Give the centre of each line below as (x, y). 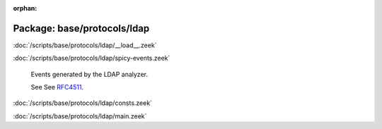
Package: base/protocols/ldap (81, 28)
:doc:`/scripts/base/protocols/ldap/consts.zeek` (82, 103)
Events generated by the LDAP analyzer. (89, 74)
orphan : (25, 8)
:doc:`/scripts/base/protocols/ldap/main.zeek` (80, 116)
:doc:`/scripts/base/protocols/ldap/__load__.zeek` (85, 45)
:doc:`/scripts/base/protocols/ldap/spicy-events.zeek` (92, 58)
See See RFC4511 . (57, 87)
